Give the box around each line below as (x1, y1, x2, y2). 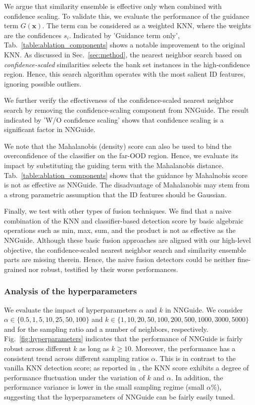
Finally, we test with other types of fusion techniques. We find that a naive (4, 206, 232, 216)
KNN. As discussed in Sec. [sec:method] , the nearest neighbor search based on (4, 49, 242, 59)
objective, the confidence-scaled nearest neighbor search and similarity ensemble (4, 244, 246, 255)
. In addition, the (171, 372, 223, 382)
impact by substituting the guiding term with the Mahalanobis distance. (4, 160, 224, 170)
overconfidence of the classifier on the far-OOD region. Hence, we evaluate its (4, 150, 239, 161)
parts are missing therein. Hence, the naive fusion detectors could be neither (4, 254, 235, 265)
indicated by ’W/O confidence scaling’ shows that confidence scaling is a (4, 114, 224, 125)
